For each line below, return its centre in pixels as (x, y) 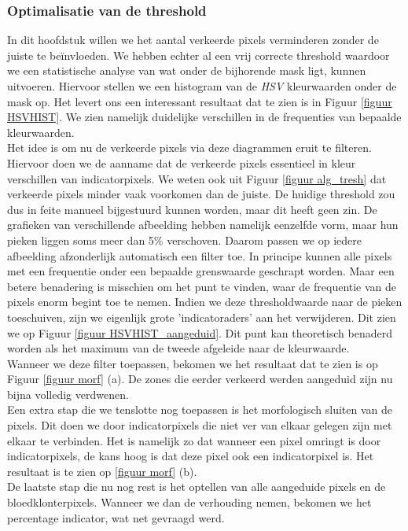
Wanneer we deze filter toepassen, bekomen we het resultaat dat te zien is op (193, 363)
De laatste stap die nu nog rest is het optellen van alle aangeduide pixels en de (197, 487)
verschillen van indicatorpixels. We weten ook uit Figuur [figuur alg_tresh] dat (197, 178)
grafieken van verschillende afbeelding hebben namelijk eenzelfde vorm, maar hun (203, 225)
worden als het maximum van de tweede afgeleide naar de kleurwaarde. (178, 348)
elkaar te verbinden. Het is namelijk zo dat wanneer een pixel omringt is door (194, 440)
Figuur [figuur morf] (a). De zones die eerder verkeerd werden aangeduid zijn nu (200, 379)
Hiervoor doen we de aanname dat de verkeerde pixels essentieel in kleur (182, 162)
